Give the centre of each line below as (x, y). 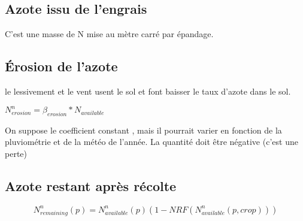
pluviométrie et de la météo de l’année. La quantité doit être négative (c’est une (151, 142)
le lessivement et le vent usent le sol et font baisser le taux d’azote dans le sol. (148, 91)
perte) (16, 154)
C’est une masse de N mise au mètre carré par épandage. (109, 34)
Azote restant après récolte (91, 186)
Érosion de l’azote (61, 66)
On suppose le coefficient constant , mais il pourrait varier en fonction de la (143, 130)
